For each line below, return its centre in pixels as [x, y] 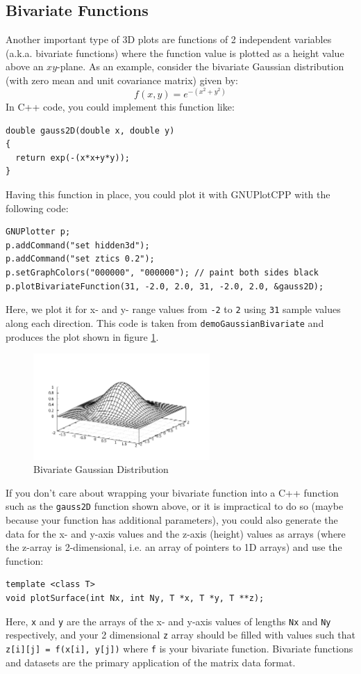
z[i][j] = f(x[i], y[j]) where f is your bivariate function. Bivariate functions [179, 648]
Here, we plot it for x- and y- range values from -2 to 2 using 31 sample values [173, 309]
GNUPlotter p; [38, 232]
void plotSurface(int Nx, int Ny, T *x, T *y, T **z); [135, 599]
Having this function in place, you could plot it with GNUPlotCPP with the [168, 194]
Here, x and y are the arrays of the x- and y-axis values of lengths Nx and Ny [168, 621]
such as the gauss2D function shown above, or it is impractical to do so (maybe [175, 506]
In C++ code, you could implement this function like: [120, 107]
